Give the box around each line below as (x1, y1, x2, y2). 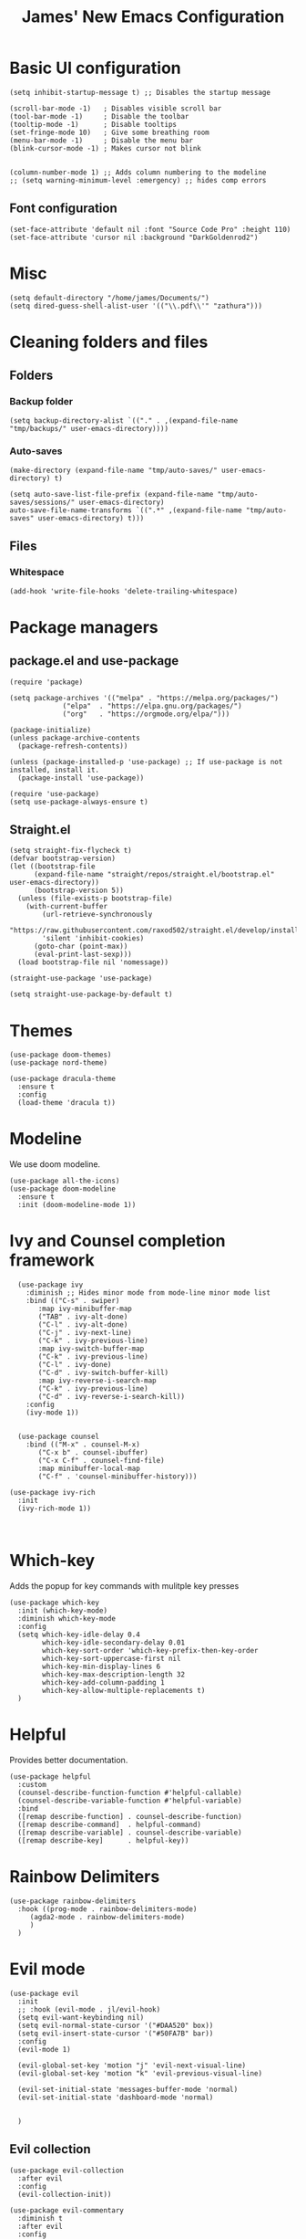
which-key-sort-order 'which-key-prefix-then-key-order (42, 1646, 259, 1656)
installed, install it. (9, 765, 100, 774)
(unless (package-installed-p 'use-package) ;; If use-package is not (9, 757, 283, 766)
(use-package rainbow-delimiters (9, 1897, 137, 1906)
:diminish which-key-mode (17, 1614, 117, 1624)
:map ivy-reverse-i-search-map (37, 1376, 157, 1385)
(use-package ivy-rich (9, 1488, 96, 1498)
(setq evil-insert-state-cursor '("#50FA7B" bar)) (17, 2029, 214, 2038)
